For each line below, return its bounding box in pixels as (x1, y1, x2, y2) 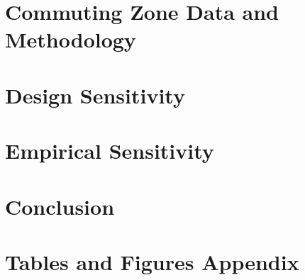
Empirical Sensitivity (5, 136, 214, 165)
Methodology (5, 25, 136, 54)
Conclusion (5, 191, 115, 220)
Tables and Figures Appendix (5, 247, 299, 276)
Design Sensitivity (5, 80, 185, 109)
